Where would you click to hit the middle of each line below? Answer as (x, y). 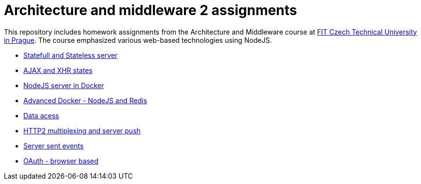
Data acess (41, 115)
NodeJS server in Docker (64, 85)
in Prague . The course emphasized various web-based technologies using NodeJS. (138, 40)
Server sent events (54, 146)
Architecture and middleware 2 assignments (151, 10)
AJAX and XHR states (58, 70)
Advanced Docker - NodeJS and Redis (85, 100)
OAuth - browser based (61, 161)
